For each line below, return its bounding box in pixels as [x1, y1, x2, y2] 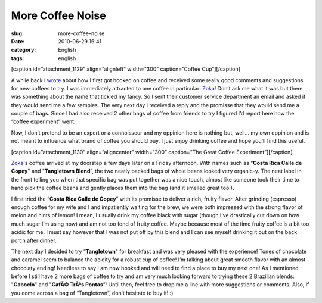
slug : [11, 30, 24, 37]
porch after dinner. [11, 237, 57, 244]
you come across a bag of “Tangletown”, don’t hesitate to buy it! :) [11, 289, 174, 296]
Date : [11, 38, 25, 45]
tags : [11, 54, 24, 62]
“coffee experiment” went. [11, 118, 76, 125]
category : [11, 46, 36, 54]
